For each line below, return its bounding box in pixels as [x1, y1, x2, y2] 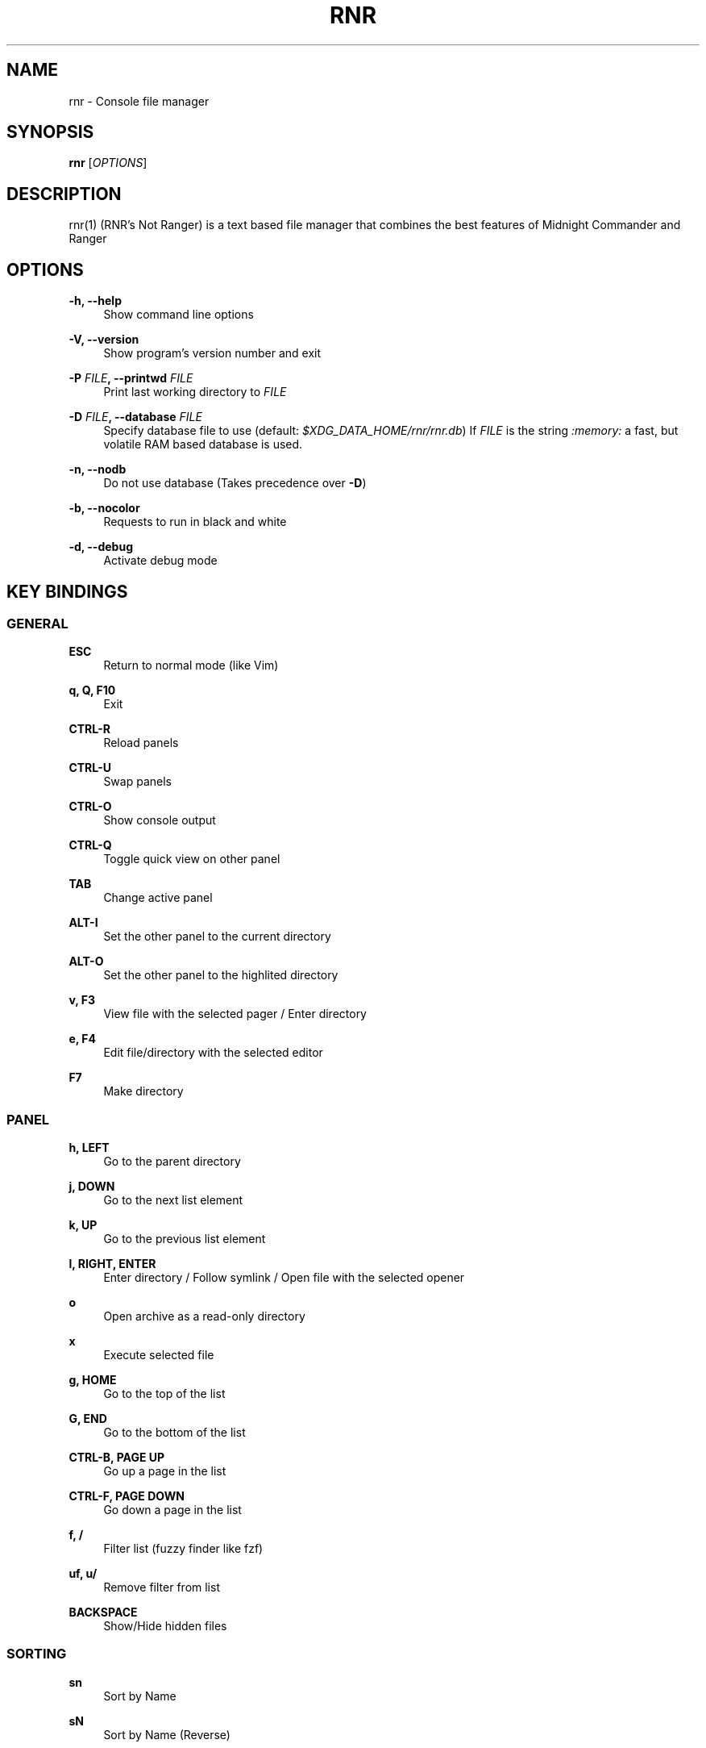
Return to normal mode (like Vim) [103, 658, 279, 673]
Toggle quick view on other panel [103, 852, 280, 866]
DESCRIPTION [6, 183, 122, 204]
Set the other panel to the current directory [103, 929, 331, 944]
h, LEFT [69, 1141, 110, 1155]
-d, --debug [69, 540, 133, 554]
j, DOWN [69, 1179, 115, 1194]
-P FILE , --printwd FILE [69, 371, 193, 386]
